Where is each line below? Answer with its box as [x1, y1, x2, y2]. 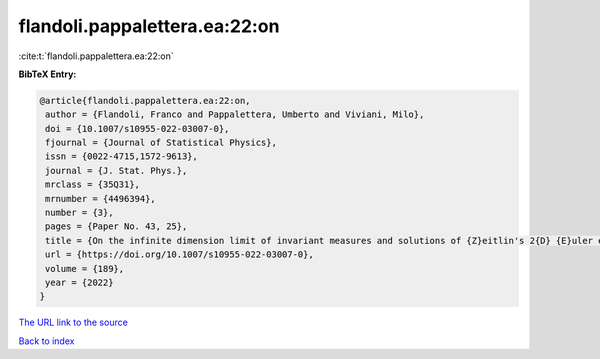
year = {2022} [45, 277, 114, 288]
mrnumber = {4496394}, [45, 193, 157, 204]
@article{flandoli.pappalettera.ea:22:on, [39, 95, 251, 106]
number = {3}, [45, 207, 114, 219]
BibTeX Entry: [18, 68, 77, 80]
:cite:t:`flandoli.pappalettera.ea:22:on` [18, 50, 174, 62]
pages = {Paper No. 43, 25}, [45, 221, 188, 232]
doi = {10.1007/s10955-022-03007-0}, [45, 123, 230, 134]
